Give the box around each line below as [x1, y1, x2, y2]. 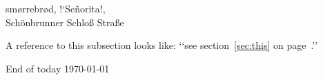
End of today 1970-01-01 [6, 61, 110, 75]
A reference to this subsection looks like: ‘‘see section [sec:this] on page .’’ [6, 38, 318, 52]
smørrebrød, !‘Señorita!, [6, 1, 106, 15]
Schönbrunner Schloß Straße [6, 14, 124, 29]
